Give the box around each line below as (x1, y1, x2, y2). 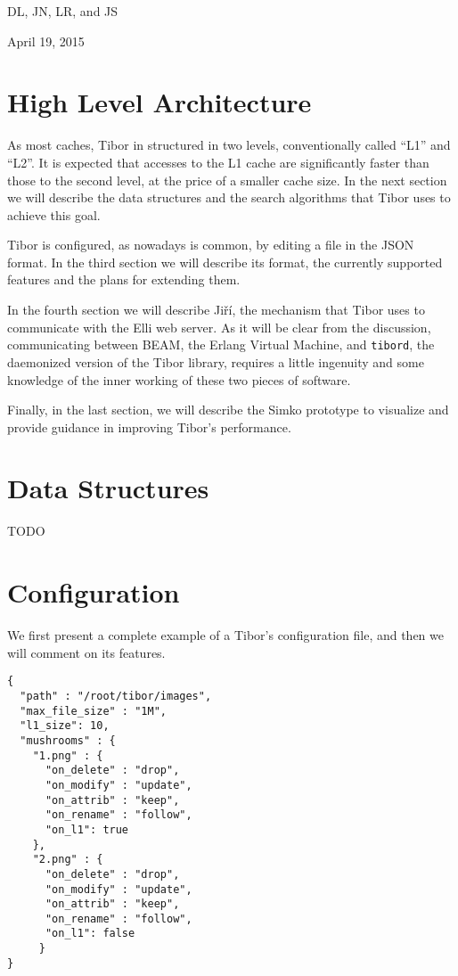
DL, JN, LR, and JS (7, 2, 119, 20)
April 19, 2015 (7, 31, 85, 50)
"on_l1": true (45, 823, 129, 836)
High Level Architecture (7, 84, 312, 120)
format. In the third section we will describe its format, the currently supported (7, 252, 443, 271)
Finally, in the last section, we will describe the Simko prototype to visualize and (7, 400, 449, 419)
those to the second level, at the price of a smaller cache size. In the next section (7, 170, 447, 189)
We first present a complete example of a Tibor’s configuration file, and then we (7, 626, 444, 644)
